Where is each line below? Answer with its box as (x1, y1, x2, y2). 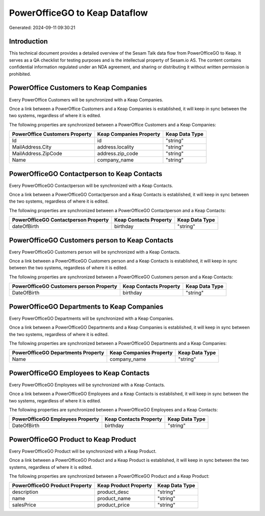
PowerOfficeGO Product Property (12, 482, 92, 489)
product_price (97, 502, 130, 509)
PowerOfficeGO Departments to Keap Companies (9, 303, 164, 311)
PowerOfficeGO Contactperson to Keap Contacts (9, 170, 162, 178)
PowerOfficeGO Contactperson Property (12, 216, 109, 223)
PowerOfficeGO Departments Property (12, 349, 105, 356)
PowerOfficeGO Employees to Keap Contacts (9, 369, 150, 377)
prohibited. (9, 71, 31, 77)
